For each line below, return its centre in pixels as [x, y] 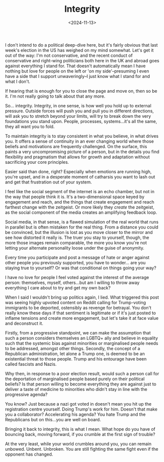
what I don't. [18, 81]
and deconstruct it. [24, 323]
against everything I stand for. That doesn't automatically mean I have [75, 66]
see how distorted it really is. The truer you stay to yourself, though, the [77, 237]
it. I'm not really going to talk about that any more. [55, 96]
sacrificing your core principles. [37, 162]
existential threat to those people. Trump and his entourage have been [76, 359]
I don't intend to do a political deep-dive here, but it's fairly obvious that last [82, 45]
